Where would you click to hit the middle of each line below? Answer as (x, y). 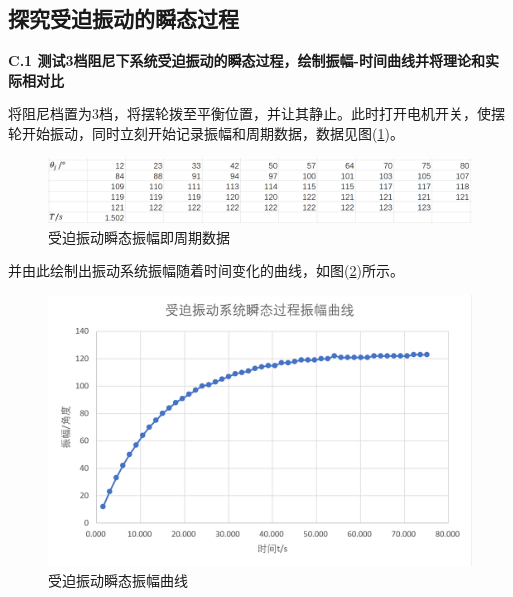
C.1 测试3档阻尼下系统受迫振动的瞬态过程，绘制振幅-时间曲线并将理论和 (246, 60)
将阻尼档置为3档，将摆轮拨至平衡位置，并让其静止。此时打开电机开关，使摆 (256, 113)
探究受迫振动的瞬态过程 (123, 18)
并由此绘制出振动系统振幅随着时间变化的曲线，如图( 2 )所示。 (206, 270)
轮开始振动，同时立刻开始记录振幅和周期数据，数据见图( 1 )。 (206, 132)
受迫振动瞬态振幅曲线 (118, 580)
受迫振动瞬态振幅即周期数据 (139, 236)
